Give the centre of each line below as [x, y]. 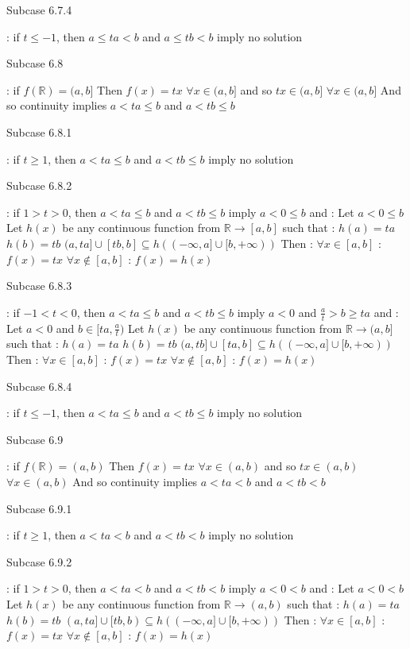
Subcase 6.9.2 [39, 561]
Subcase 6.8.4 [39, 386]
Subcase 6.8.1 [39, 131]
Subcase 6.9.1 [39, 508]
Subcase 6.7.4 [39, 10]
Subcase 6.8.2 [39, 185]
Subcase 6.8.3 [39, 286]
